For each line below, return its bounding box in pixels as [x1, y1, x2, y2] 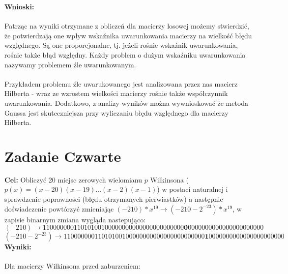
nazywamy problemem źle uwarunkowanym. [4, 59, 136, 69]
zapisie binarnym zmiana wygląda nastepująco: [4, 214, 146, 224]
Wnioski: [4, 1, 34, 11]
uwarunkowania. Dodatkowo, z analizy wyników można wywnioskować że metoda [4, 97, 249, 108]
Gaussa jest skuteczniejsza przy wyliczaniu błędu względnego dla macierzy [4, 107, 229, 118]
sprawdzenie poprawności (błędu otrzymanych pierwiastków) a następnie [4, 194, 223, 204]
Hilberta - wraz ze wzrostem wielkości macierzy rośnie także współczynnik [4, 88, 228, 98]
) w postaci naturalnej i [157, 184, 228, 194]
